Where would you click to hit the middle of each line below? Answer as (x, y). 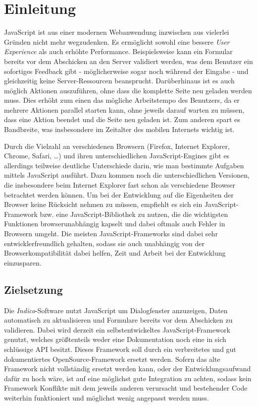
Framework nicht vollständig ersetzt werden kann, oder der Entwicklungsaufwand (128, 369)
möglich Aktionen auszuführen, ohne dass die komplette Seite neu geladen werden (128, 90)
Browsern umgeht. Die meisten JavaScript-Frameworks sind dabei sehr (111, 233)
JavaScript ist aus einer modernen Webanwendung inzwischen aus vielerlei (117, 32)
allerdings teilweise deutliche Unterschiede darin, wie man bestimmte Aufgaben (124, 165)
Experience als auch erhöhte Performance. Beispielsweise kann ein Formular (118, 51)
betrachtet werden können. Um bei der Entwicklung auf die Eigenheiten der (119, 194)
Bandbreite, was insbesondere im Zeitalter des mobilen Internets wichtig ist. (119, 129)
